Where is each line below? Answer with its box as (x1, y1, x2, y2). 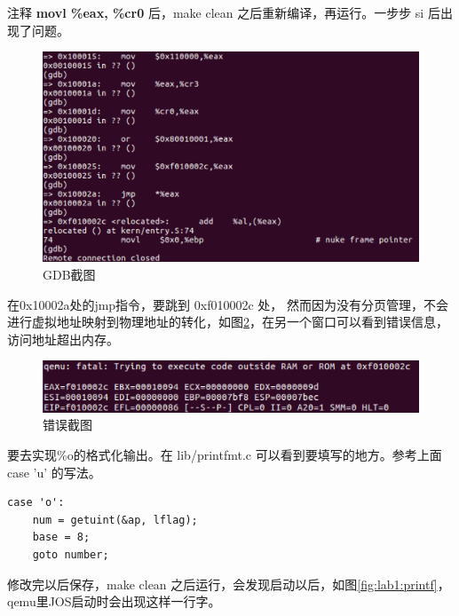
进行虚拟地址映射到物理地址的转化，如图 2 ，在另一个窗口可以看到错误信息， (7, 312, 448, 331)
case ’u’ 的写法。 (7, 462, 101, 481)
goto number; (32, 548, 109, 561)
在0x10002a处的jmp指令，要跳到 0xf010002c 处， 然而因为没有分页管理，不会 (7, 295, 448, 313)
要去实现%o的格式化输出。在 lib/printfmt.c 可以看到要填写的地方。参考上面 (7, 445, 442, 463)
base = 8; (32, 531, 91, 544)
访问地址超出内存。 (7, 329, 119, 348)
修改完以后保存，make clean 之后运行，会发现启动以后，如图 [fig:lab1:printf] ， (7, 574, 450, 593)
